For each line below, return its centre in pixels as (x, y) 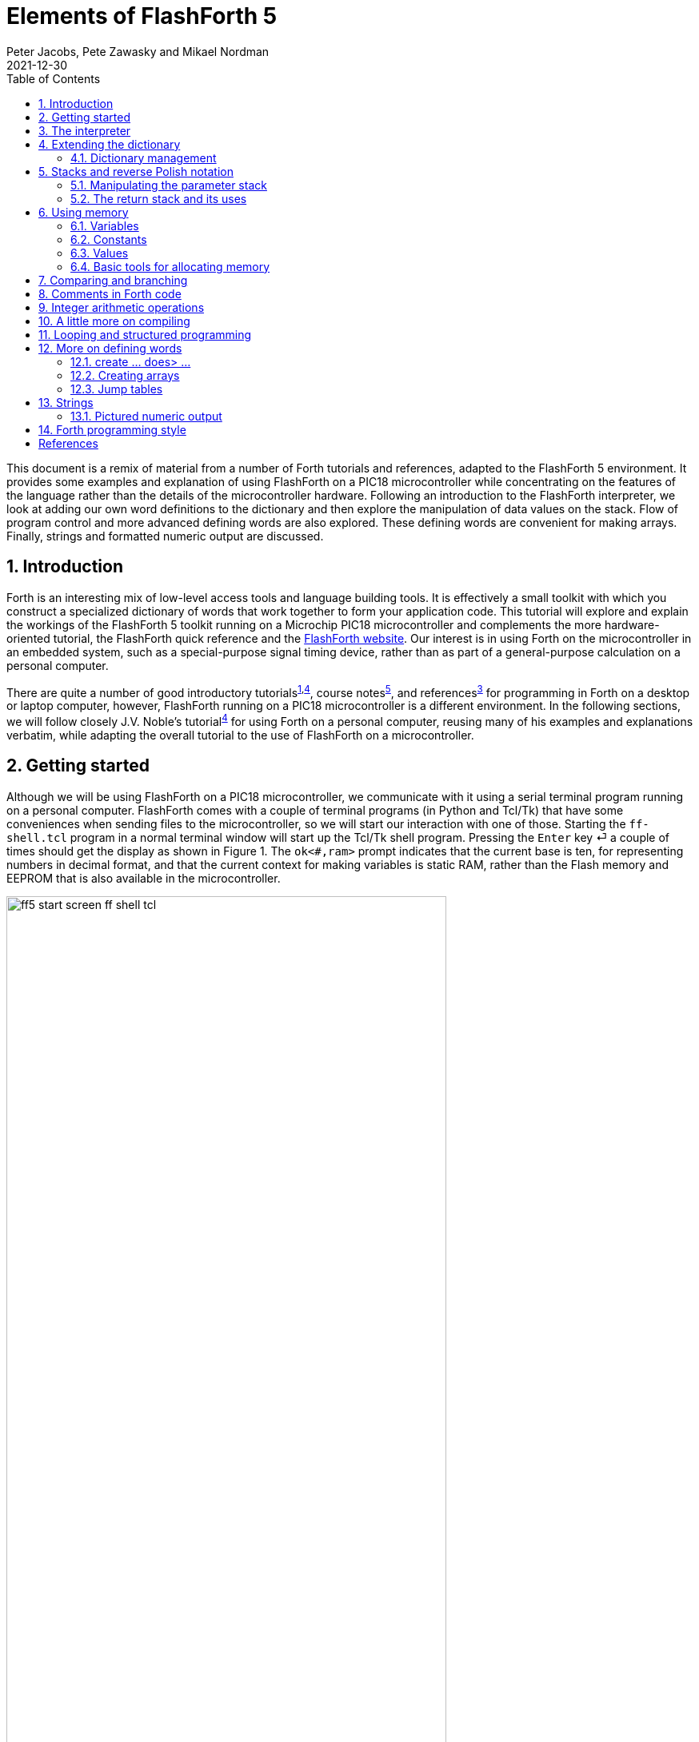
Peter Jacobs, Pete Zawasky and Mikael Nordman (138, 51)
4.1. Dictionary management (144, 157)
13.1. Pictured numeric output (146, 416)
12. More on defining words (110, 348)
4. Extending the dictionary (110, 144)
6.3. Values (100, 253)
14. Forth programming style (112, 429)
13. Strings (66, 402)
